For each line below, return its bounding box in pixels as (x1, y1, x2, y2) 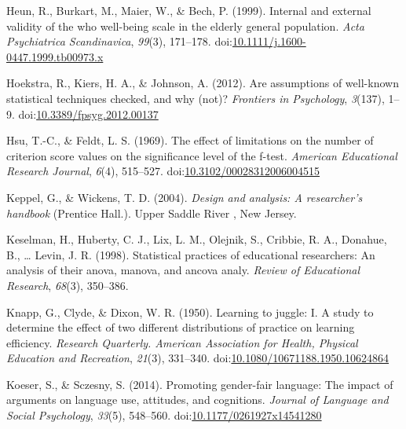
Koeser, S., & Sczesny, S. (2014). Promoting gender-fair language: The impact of (6, 376, 393, 392)
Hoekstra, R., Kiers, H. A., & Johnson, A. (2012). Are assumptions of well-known (6, 75, 399, 91)
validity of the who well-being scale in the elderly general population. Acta (6, 17, 364, 34)
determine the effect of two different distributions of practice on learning (6, 319, 355, 335)
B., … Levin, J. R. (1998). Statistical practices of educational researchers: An (6, 246, 375, 262)
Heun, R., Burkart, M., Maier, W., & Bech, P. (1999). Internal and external (6, 2, 371, 18)
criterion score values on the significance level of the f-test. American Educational (6, 147, 397, 163)
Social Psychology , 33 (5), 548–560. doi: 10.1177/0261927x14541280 (6, 407, 322, 423)
